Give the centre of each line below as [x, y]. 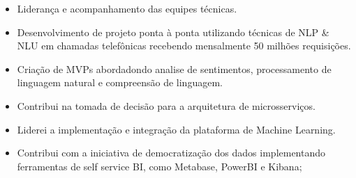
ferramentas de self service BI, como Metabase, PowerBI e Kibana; [160, 166]
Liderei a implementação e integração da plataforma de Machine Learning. [176, 129]
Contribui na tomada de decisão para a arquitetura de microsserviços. [166, 105]
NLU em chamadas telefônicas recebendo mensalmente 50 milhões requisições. [184, 46]
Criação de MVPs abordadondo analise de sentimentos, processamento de [174, 68]
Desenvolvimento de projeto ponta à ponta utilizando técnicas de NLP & [173, 32]
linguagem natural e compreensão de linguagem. [120, 82]
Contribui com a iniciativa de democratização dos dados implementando [171, 153]
